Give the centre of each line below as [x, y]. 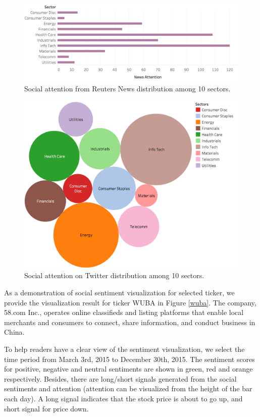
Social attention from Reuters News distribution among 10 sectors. [127, 89]
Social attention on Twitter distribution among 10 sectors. [114, 275]
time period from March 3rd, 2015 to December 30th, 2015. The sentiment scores [129, 359]
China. [14, 332]
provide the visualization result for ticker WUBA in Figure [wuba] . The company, [130, 302]
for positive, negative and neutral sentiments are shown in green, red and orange [128, 369]
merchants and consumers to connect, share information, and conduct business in [130, 322]
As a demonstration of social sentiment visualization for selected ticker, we [119, 292]
